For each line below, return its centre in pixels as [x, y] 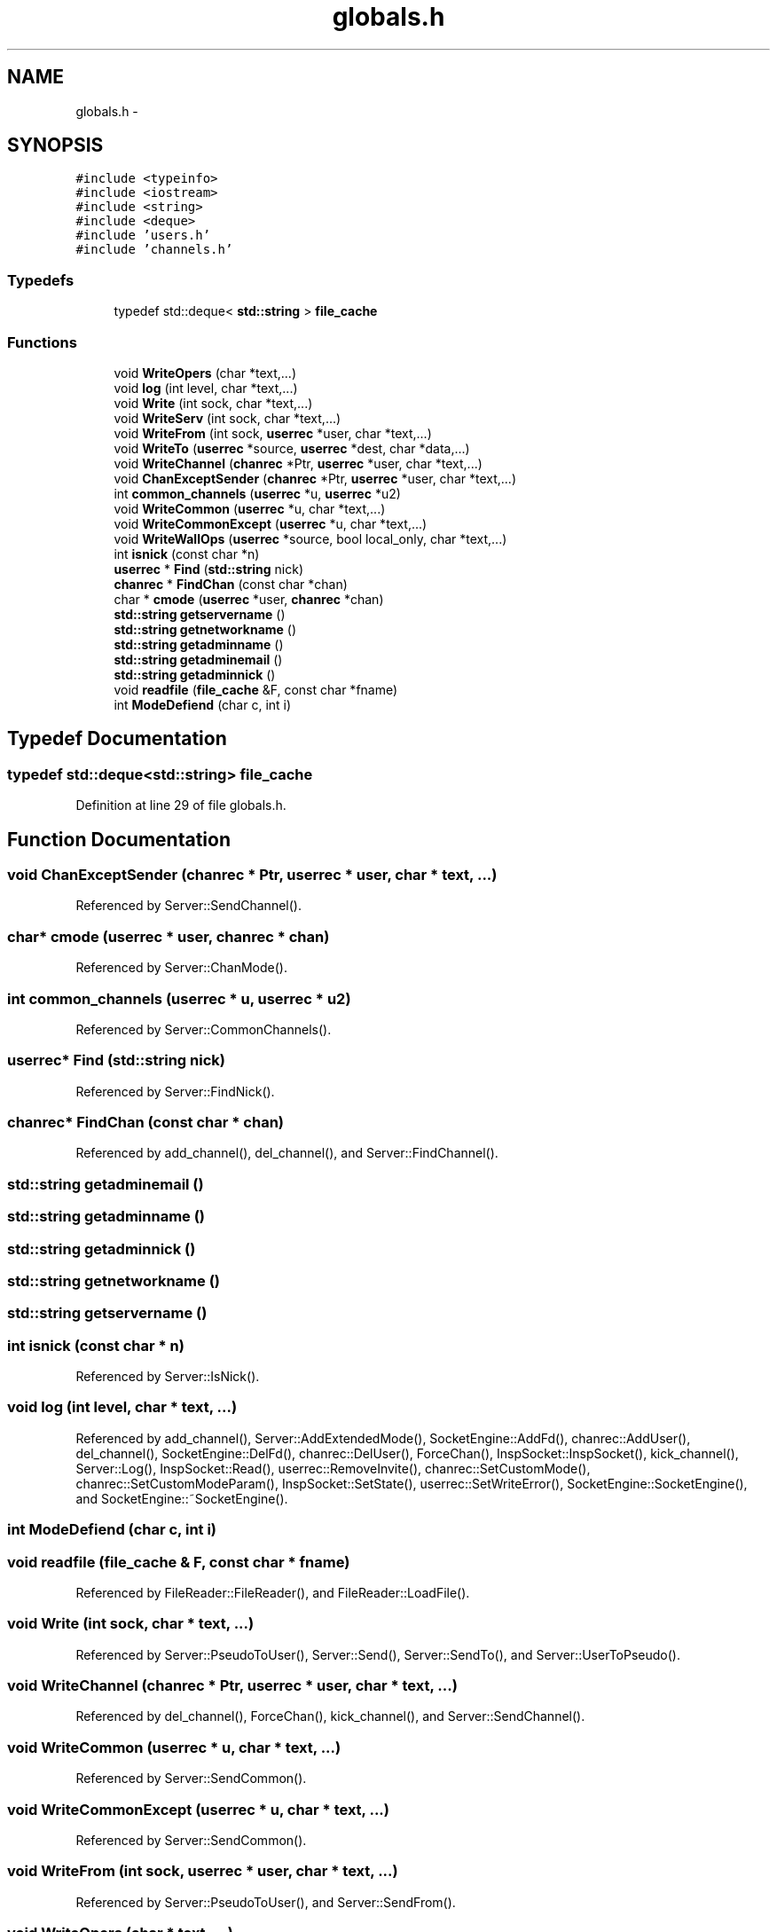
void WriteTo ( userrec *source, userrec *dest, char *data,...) [292, 448]
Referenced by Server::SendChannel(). [188, 906]
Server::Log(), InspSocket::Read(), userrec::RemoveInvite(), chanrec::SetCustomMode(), [333, 1468]
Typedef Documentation [117, 739]
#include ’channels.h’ [154, 250]
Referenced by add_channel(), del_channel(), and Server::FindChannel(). [287, 1153]
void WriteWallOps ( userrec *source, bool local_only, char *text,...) [310, 538]
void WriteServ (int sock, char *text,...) [228, 418]
